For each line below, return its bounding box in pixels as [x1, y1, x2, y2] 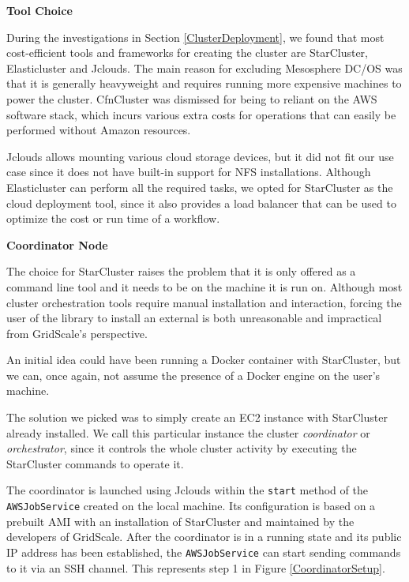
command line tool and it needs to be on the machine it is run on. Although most [6, 278, 403, 295]
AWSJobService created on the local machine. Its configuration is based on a [6, 498, 376, 514]
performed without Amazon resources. [6, 122, 191, 138]
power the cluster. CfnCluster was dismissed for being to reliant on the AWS [6, 90, 377, 107]
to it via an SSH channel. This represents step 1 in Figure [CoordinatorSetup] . [6, 559, 385, 576]
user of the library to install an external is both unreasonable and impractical [6, 310, 382, 326]
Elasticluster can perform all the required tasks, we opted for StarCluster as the [6, 178, 393, 195]
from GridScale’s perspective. [6, 325, 148, 341]
